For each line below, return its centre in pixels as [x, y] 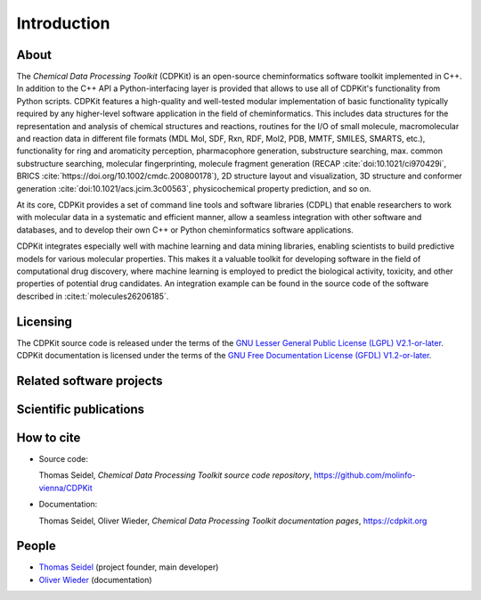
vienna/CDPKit [65, 488]
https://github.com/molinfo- [364, 475]
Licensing [45, 321]
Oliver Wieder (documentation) [95, 579]
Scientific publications [81, 409]
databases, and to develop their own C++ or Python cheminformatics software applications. [185, 230]
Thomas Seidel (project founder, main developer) [129, 567]
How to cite [49, 437]
